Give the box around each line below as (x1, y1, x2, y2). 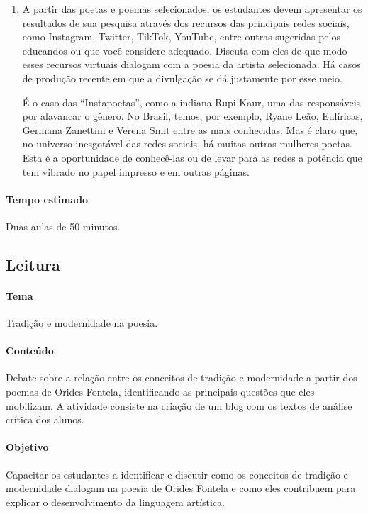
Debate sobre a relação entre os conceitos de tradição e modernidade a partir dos (6, 370, 357, 385)
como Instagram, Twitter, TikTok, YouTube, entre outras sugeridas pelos (22, 29, 340, 44)
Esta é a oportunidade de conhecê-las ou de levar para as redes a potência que (22, 150, 362, 164)
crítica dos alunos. (6, 412, 84, 427)
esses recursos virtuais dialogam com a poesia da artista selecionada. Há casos (22, 57, 361, 72)
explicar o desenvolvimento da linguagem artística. (6, 494, 225, 509)
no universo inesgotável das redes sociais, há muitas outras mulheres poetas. (22, 136, 353, 151)
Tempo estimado (6, 191, 89, 206)
